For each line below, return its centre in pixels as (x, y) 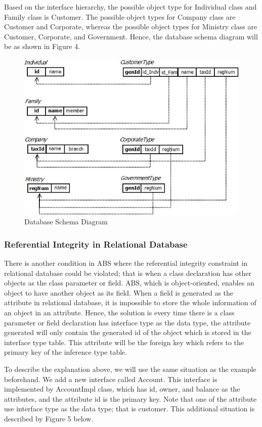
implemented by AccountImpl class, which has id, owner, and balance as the (122, 389)
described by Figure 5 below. (49, 418)
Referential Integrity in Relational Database (96, 244)
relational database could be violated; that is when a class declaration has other (128, 273)
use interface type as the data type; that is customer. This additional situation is (129, 409)
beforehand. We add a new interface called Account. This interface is (111, 379)
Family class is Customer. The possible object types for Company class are (120, 16)
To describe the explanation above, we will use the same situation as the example (130, 369)
